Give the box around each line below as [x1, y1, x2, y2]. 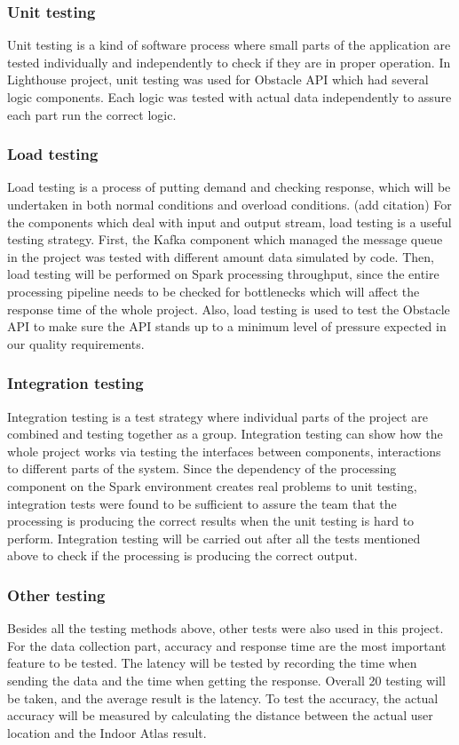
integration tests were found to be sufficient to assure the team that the [7, 494, 397, 512]
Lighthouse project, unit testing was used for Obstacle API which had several [7, 70, 429, 89]
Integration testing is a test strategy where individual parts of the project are [7, 407, 428, 425]
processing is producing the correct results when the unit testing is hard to [7, 511, 415, 530]
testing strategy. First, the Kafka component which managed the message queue [7, 230, 443, 249]
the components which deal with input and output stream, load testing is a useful [7, 212, 452, 231]
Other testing [7, 583, 106, 606]
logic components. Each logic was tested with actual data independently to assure [7, 88, 452, 106]
